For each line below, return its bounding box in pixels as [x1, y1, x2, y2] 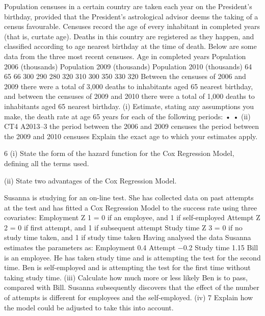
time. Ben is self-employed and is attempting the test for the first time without [4, 262, 251, 273]
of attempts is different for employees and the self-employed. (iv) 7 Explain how [4, 292, 253, 303]
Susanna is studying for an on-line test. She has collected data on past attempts [4, 192, 254, 203]
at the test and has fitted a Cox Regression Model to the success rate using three [4, 202, 257, 213]
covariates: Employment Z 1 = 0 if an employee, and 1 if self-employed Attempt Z [4, 212, 260, 223]
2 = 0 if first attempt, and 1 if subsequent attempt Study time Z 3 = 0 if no [4, 222, 243, 232]
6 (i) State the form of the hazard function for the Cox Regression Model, [4, 148, 234, 159]
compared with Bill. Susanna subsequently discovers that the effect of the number [4, 282, 259, 293]
